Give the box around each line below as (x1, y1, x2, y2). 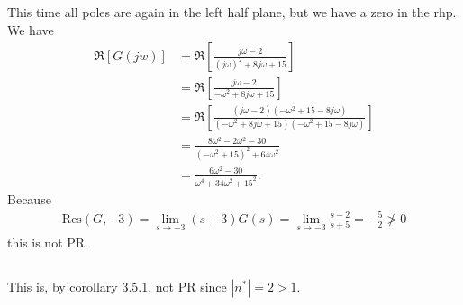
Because (7, 189, 51, 208)
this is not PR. (7, 233, 88, 251)
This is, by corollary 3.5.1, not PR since (7, 276, 227, 295)
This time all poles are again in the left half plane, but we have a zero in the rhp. (7, 3, 457, 22)
